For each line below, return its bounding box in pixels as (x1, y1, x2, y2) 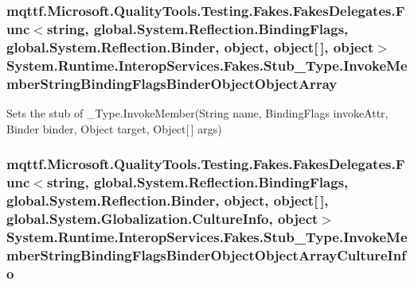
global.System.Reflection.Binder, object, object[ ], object (6, 37, 374, 56)
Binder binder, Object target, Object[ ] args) (6, 120, 222, 137)
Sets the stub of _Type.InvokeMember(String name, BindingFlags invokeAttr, (6, 104, 389, 121)
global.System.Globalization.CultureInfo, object (6, 208, 318, 228)
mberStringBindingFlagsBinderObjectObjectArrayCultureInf (6, 245, 406, 264)
